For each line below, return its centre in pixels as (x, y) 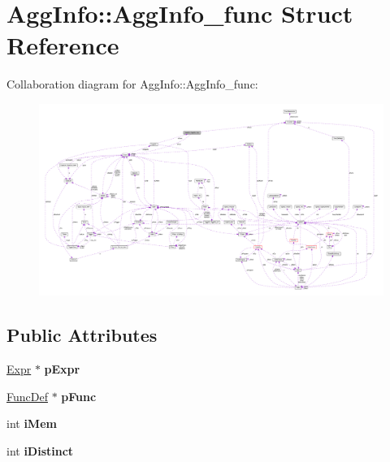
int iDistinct (40, 450)
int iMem (32, 423)
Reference (63, 45)
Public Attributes (82, 335)
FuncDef (27, 396)
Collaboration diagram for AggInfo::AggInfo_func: (132, 84)
